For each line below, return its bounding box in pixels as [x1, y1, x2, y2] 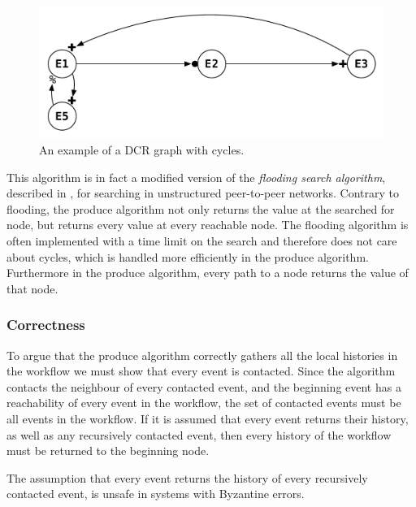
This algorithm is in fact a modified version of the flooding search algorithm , [6, 168, 386, 185]
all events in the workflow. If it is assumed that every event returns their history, [6, 410, 409, 427]
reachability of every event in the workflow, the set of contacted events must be [6, 394, 401, 411]
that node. [6, 279, 58, 297]
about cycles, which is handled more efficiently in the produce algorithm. [6, 248, 369, 265]
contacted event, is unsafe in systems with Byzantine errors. [6, 485, 305, 502]
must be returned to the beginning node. [6, 442, 210, 459]
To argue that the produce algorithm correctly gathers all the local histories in [6, 346, 398, 363]
